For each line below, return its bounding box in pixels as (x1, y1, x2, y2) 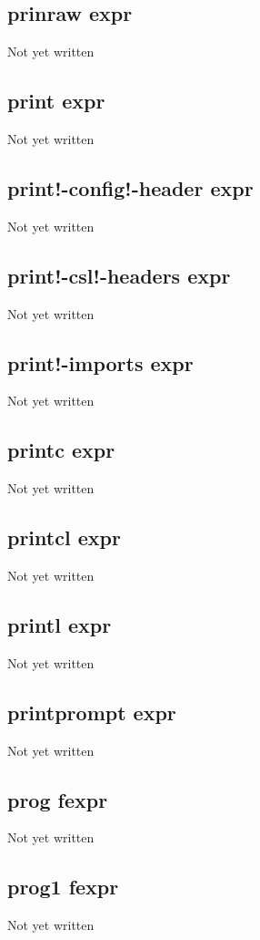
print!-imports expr (7, 348, 194, 377)
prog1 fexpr (7, 873, 119, 901)
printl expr (7, 610, 112, 638)
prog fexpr (7, 785, 108, 813)
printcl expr (7, 523, 121, 552)
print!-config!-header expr (7, 173, 254, 201)
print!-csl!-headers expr (7, 261, 231, 289)
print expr (7, 87, 105, 115)
